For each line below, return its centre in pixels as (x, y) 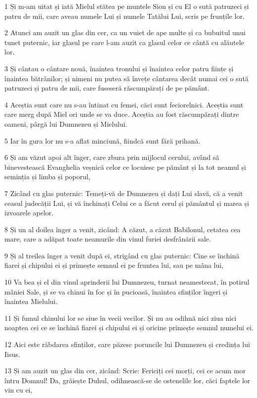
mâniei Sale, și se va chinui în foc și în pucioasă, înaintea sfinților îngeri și (116, 291)
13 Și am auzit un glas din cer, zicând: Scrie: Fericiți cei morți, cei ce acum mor (125, 371)
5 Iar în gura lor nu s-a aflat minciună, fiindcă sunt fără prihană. (103, 140)
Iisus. (12, 354)
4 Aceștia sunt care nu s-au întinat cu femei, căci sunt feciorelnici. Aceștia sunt (124, 104)
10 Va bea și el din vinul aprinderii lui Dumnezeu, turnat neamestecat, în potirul (127, 282)
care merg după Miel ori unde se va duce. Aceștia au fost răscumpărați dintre (122, 114)
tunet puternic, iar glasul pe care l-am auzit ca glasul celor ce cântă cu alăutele (124, 42)
